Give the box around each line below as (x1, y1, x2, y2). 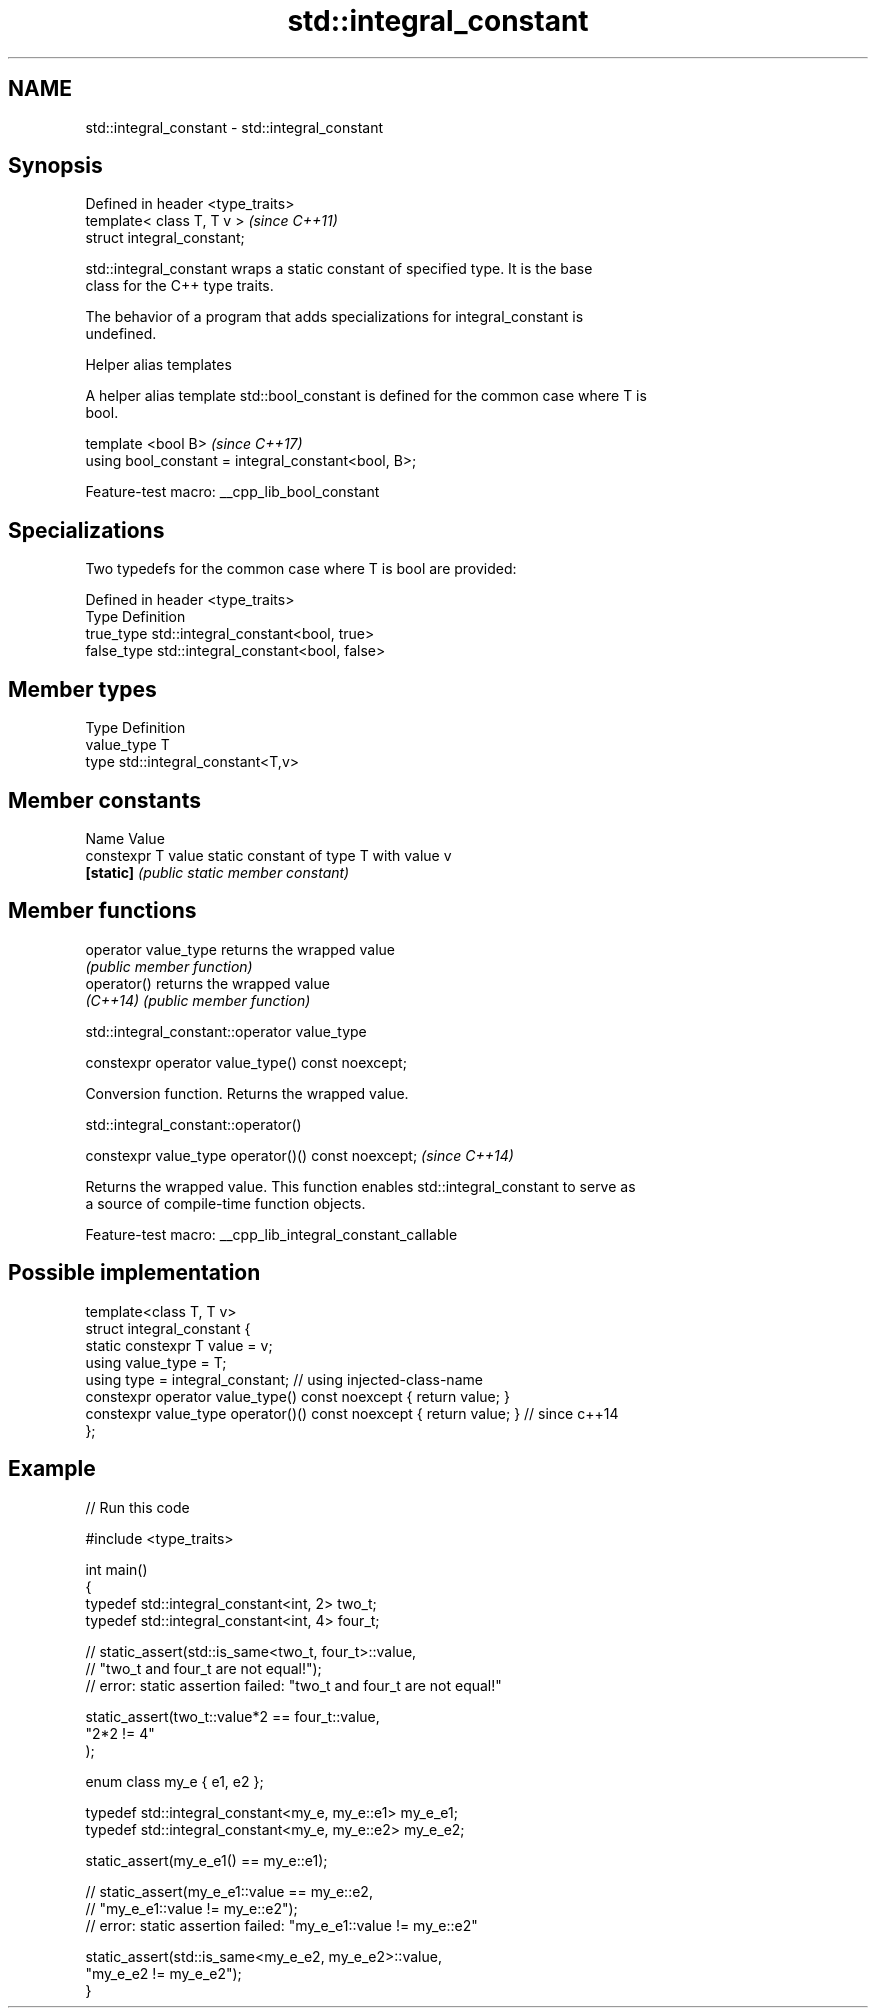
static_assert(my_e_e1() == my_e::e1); (85, 1851, 328, 1869)
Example (8, 1456, 96, 1482)
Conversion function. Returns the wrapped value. (85, 1084, 409, 1102)
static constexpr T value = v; (85, 1336, 273, 1354)
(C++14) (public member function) (85, 991, 311, 1009)
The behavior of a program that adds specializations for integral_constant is (85, 308, 584, 326)
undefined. (85, 325, 157, 343)
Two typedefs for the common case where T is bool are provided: (85, 560, 517, 578)
